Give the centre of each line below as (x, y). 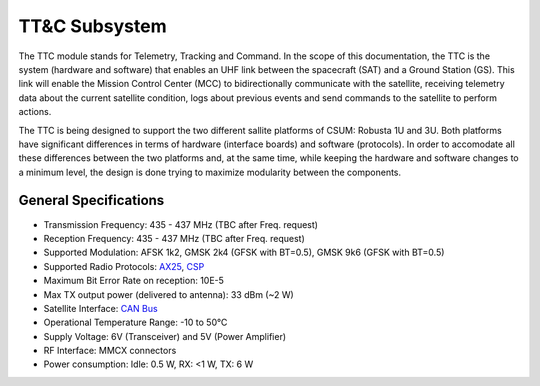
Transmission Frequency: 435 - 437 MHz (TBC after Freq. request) (181, 224)
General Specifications (91, 200)
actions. (35, 112)
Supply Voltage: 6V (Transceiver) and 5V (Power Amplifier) (165, 336)
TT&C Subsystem (92, 26)
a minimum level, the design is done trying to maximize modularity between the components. (210, 172)
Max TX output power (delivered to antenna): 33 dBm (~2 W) (168, 294)
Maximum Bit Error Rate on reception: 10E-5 (134, 281)
